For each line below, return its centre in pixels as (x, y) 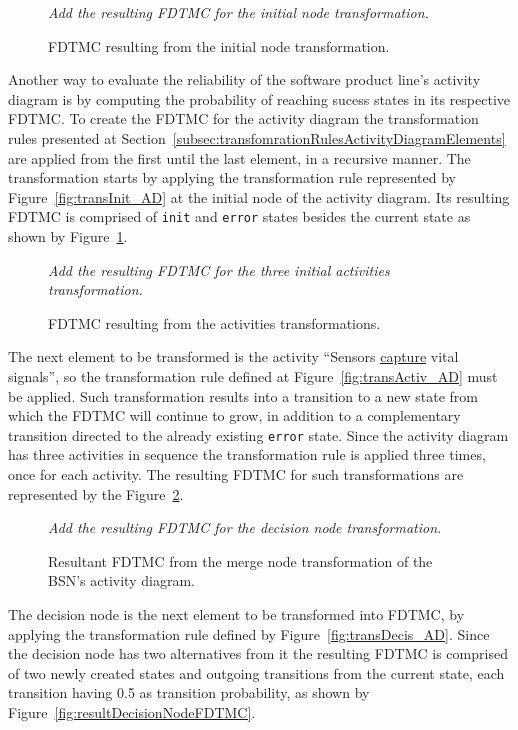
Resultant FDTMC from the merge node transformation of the (240, 560)
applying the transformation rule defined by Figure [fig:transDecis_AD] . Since (249, 633)
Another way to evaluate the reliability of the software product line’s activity (244, 79)
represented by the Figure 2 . (96, 493)
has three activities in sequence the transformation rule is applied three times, (247, 454)
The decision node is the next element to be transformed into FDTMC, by (236, 613)
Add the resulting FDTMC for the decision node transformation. (245, 527)
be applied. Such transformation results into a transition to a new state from (243, 395)
